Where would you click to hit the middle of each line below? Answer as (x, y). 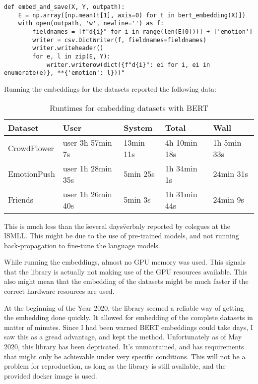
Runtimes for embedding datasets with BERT (129, 108)
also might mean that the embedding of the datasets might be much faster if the (126, 281)
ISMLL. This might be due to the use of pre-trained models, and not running (122, 236)
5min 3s (137, 199)
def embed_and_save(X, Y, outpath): (64, 7)
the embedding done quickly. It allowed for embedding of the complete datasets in (129, 317)
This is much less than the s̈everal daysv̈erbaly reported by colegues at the (117, 226)
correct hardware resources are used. (59, 291)
